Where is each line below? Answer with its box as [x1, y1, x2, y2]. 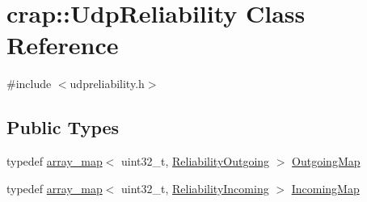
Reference [6, 28, 119, 61]
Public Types [6, 115, 120, 140]
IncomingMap [291, 179, 360, 196]
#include [6, 75, 52, 92]
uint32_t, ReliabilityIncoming [121, 179, 269, 196]
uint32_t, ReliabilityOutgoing [121, 153, 270, 170]
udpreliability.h [70, 75, 145, 92]
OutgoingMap [292, 153, 361, 170]
